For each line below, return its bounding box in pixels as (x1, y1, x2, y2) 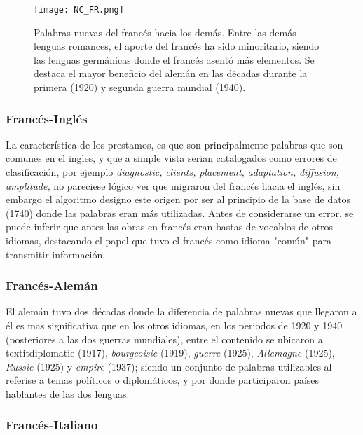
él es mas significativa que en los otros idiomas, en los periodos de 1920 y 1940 (6, 318, 343, 332)
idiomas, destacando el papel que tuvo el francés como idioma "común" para (6, 233, 331, 247)
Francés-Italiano (6, 416, 98, 434)
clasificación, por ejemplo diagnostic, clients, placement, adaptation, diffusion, (6, 165, 339, 179)
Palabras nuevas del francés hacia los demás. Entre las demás (34, 25, 296, 39)
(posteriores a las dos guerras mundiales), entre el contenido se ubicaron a (6, 331, 323, 346)
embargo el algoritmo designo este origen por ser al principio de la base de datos (6, 192, 351, 207)
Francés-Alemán (6, 277, 98, 294)
